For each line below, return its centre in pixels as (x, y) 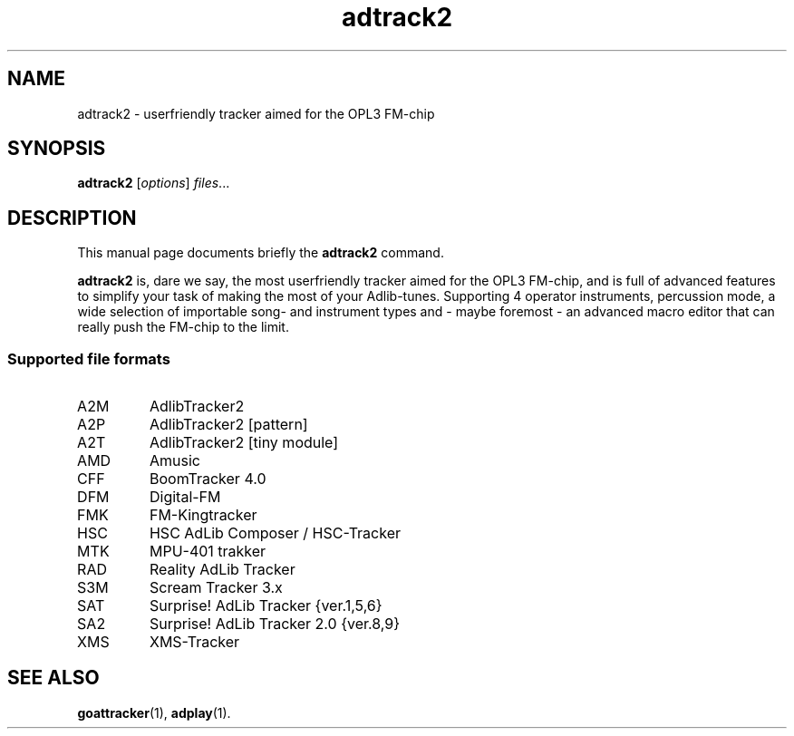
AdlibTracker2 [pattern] (228, 425)
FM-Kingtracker (203, 515)
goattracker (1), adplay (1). (154, 712)
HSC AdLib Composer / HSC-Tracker (275, 533)
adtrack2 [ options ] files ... (154, 183)
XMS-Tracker (194, 642)
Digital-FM (185, 497)
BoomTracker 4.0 (208, 479)
